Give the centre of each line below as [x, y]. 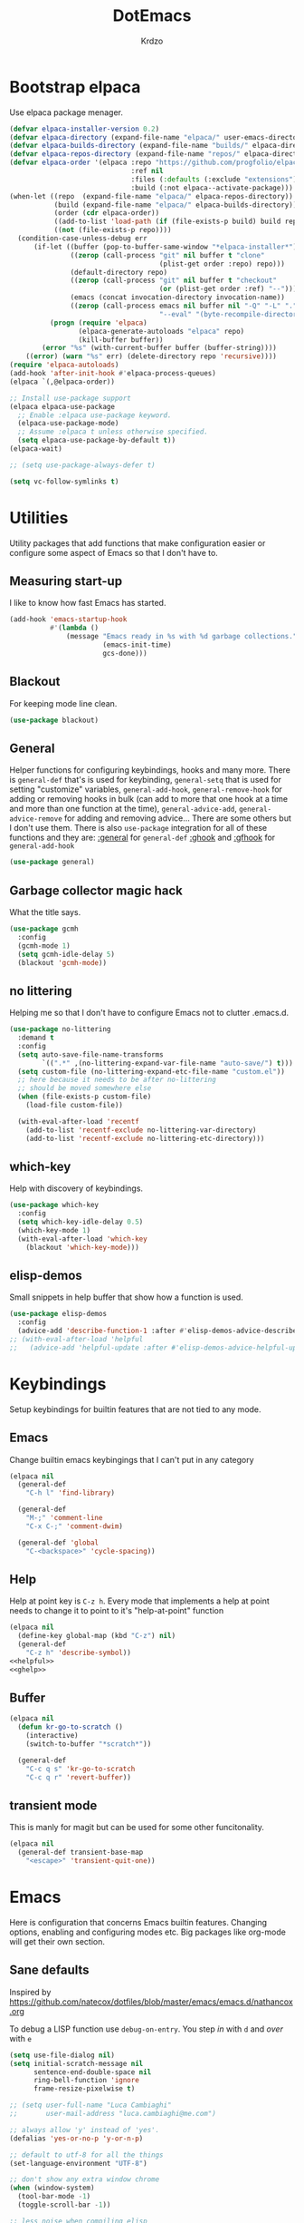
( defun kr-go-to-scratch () [71, 1727]
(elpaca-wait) [36, 449]
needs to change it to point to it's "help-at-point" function [117, 1611]
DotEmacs [152, 16]
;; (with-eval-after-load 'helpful [76, 1340]
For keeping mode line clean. [63, 703]
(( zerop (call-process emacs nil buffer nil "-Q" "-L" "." [184, 306]
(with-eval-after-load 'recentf [79, 1121]
